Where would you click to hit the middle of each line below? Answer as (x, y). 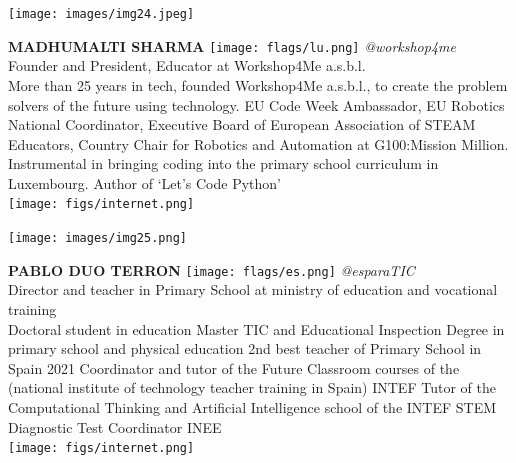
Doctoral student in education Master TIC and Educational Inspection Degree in (256, 328)
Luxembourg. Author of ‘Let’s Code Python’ (144, 182)
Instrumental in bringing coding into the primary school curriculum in (223, 163)
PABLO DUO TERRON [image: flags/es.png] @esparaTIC (211, 269)
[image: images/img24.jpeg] (101, 14)
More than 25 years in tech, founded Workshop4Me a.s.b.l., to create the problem (258, 84)
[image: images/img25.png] (97, 238)
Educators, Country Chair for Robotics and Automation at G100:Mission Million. (258, 143)
